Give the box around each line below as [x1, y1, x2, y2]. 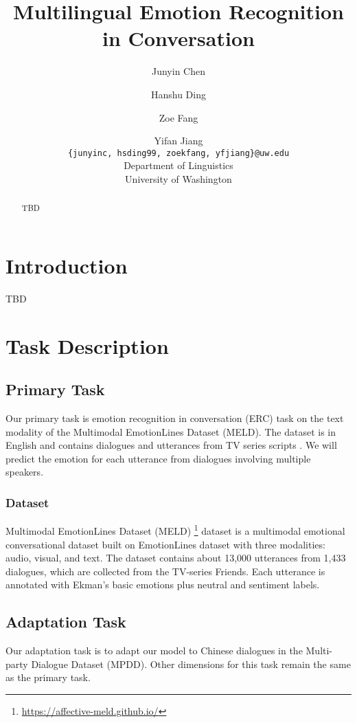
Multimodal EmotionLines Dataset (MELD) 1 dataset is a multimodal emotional [5, 522, 345, 537]
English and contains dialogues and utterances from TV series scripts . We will [5, 438, 337, 452]
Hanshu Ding [150, 87, 206, 101]
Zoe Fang [159, 110, 198, 124]
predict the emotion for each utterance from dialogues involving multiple [5, 451, 311, 465]
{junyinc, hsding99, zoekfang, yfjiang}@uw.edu [67, 148, 290, 158]
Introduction [5, 251, 128, 279]
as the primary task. [5, 670, 91, 685]
